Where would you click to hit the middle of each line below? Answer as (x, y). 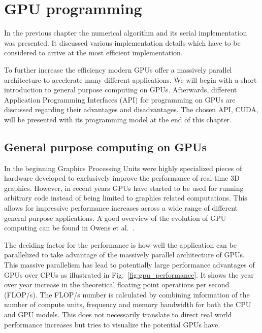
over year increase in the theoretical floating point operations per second (117, 285)
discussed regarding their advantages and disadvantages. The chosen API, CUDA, (131, 109)
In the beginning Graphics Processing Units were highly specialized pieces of (123, 168)
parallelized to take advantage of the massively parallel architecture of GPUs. (124, 255)
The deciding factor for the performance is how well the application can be (120, 244)
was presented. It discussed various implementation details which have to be (122, 42)
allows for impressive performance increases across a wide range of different (121, 208)
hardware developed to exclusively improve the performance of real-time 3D (122, 178)
